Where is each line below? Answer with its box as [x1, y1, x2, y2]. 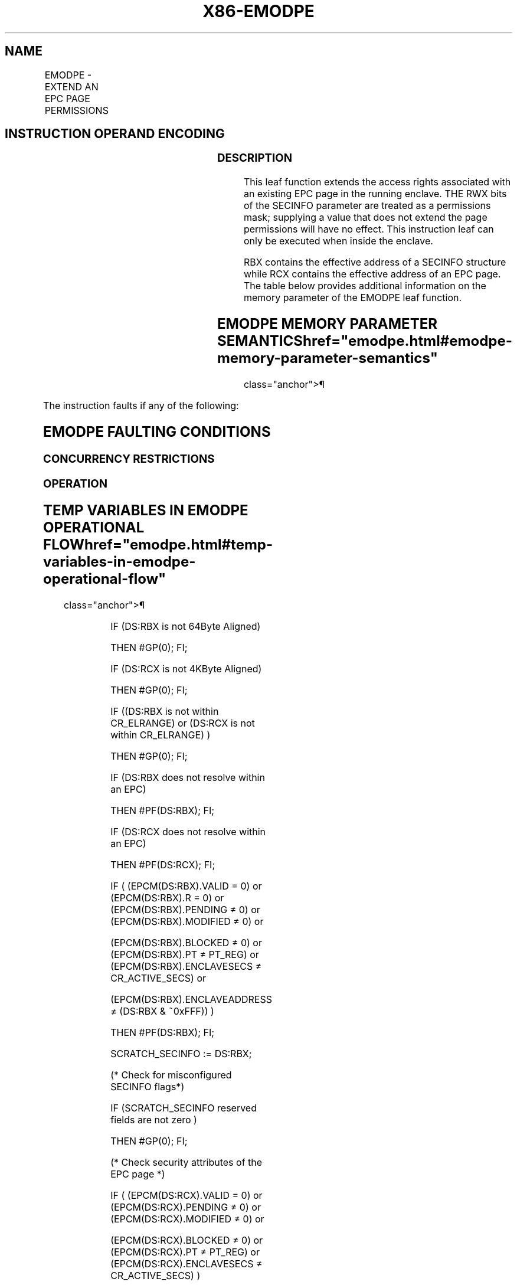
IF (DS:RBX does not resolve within [110, 771, 265, 784]
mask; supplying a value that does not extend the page [243, 211, 487, 224]
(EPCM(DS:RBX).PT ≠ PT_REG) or [110, 949, 259, 961]
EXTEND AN [44, 80, 99, 93]
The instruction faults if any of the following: [43, 399, 239, 411]
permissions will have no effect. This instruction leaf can [243, 223, 494, 236]
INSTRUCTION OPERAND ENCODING [5, 126, 225, 142]
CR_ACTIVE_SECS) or [110, 972, 207, 985]
